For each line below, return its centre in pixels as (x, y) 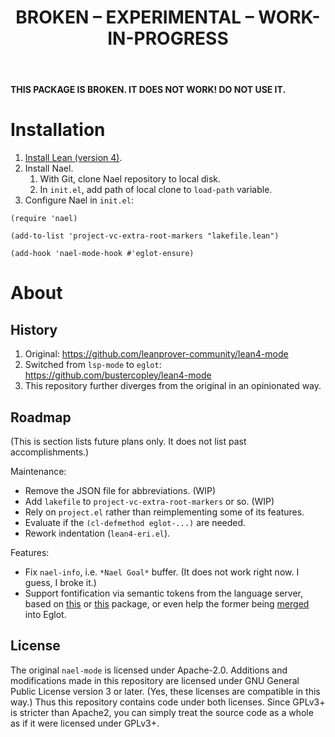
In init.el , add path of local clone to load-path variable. (156, 190)
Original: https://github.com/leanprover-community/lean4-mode (156, 354)
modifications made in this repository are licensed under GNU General (155, 680)
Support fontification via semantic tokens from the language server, (163, 593)
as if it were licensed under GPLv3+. (85, 723)
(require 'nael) (44, 219)
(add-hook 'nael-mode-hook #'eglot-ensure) (102, 254)
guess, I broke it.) (60, 582)
